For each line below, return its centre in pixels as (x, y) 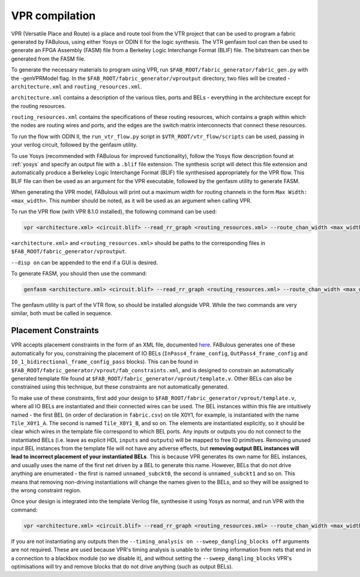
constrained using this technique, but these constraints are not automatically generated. (120, 387)
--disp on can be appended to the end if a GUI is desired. (85, 262)
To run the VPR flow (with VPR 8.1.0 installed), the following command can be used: (114, 211)
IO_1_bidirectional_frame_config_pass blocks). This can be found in (105, 362)
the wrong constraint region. (46, 491)
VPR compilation (53, 16)
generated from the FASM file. (48, 59)
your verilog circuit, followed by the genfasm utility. (74, 145)
